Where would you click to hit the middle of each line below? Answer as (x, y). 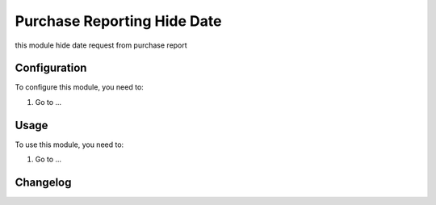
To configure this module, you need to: (80, 87)
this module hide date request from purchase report (101, 45)
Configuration (51, 68)
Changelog (43, 182)
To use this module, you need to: (69, 144)
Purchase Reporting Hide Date (118, 21)
